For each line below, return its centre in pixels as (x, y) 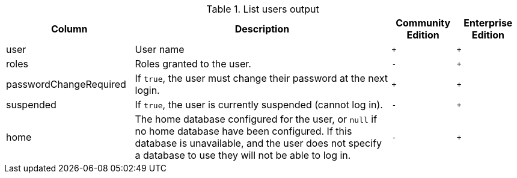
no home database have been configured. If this (243, 131)
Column (69, 29)
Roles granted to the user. (193, 64)
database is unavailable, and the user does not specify (258, 143)
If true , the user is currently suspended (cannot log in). (259, 105)
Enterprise (488, 23)
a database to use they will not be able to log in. (243, 155)
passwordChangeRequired (66, 84)
